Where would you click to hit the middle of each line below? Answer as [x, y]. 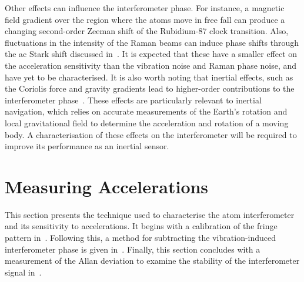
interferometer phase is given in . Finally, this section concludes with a [133, 249]
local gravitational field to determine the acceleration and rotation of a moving [147, 122]
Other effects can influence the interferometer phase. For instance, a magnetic [145, 8]
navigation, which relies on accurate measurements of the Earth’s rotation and [146, 111]
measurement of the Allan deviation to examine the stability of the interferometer [152, 261]
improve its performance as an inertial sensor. [87, 146]
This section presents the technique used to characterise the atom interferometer [150, 214]
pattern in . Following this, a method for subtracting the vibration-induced [141, 238]
